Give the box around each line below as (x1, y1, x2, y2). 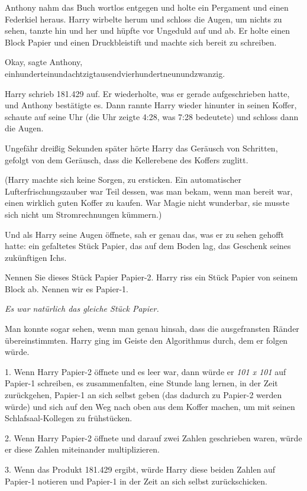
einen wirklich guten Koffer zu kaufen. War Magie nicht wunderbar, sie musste (5, 196, 290, 209)
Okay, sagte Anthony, (5, 56, 83, 68)
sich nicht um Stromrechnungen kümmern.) (5, 208, 162, 220)
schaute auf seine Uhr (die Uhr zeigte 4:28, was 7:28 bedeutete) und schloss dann (5, 110, 299, 122)
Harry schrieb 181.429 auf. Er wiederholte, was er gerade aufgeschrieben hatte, (5, 87, 290, 99)
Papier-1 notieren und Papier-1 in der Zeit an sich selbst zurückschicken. (5, 474, 267, 487)
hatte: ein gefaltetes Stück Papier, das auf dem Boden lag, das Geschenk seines (5, 240, 291, 252)
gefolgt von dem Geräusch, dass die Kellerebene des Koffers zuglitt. (5, 153, 248, 166)
